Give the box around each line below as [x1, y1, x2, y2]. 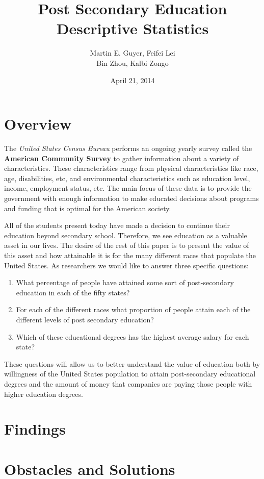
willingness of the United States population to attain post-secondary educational [4, 368, 256, 379]
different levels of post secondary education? [16, 314, 154, 324]
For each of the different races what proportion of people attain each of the [16, 304, 251, 315]
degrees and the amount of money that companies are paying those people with [4, 378, 252, 389]
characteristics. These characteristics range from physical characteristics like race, [4, 163, 258, 173]
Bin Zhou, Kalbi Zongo [96, 57, 169, 68]
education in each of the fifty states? [16, 287, 130, 297]
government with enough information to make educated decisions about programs [4, 193, 259, 203]
